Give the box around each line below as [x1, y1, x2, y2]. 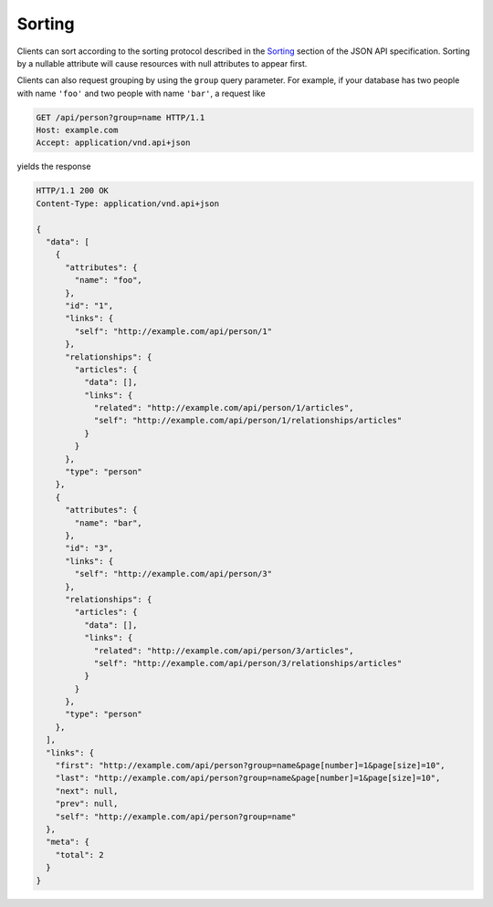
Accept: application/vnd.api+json [36, 138, 191, 148]
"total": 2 [55, 850, 104, 860]
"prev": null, [55, 798, 119, 809]
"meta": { [46, 837, 90, 848]
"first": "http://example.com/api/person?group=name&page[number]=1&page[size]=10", [55, 760, 446, 771]
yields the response [16, 161, 91, 172]
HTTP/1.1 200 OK [36, 185, 110, 196]
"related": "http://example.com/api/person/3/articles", [93, 645, 354, 656]
